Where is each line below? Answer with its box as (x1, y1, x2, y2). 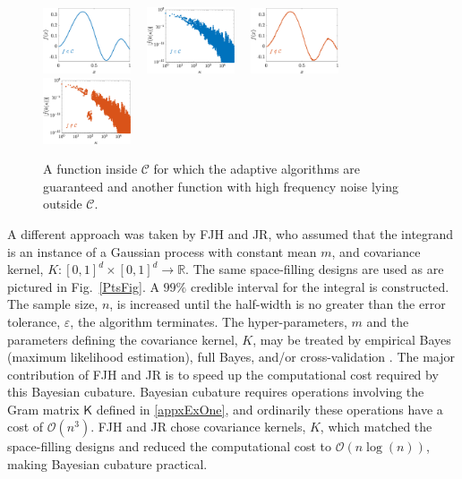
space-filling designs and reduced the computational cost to (7, 437, 332, 456)
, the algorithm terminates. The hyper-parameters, (70, 312, 347, 330)
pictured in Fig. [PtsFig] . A (7, 277, 159, 295)
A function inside (43, 159, 138, 178)
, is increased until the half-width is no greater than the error (109, 295, 446, 313)
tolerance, (7, 312, 61, 330)
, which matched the (320, 417, 432, 436)
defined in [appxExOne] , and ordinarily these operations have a (96, 399, 443, 418)
